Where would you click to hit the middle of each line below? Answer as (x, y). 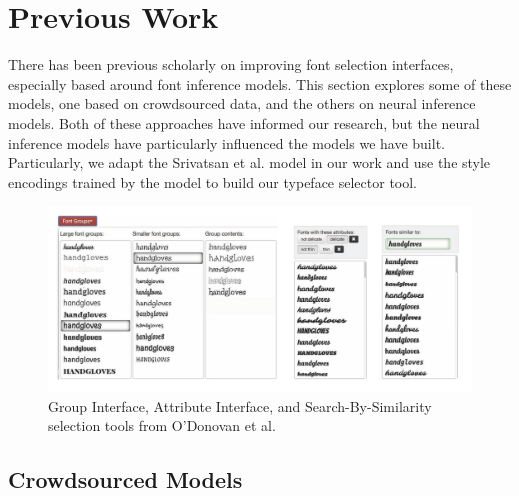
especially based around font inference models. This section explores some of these (260, 83)
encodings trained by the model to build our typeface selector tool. (213, 181)
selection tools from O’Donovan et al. (162, 425)
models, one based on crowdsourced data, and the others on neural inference (242, 103)
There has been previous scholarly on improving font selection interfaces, (231, 64)
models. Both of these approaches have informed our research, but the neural (244, 122)
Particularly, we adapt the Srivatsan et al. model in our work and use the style (249, 162)
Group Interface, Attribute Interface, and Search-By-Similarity (240, 405)
